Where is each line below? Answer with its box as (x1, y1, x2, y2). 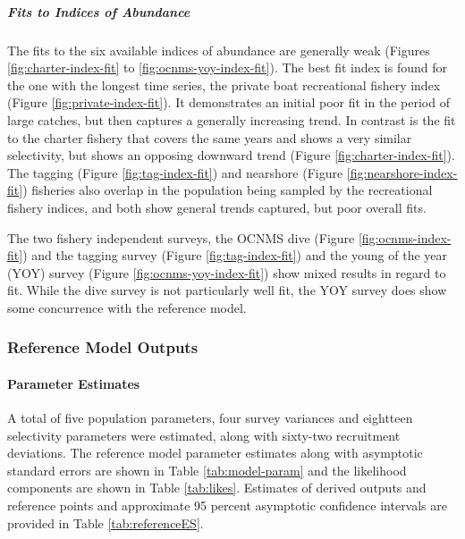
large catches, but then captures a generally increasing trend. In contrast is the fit (7, 110, 456, 129)
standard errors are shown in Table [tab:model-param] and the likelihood (7, 460, 407, 479)
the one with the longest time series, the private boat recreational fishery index (7, 75, 441, 94)
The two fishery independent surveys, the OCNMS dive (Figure (7, 228, 355, 247)
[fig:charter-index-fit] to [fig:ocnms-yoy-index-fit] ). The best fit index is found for (7, 58, 447, 77)
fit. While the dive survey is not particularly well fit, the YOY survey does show (7, 281, 447, 299)
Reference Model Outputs (7, 336, 199, 358)
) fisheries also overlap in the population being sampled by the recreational (22, 181, 433, 199)
